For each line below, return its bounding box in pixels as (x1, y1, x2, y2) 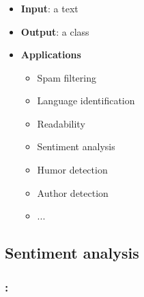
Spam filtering (37, 70, 96, 84)
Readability (37, 116, 85, 130)
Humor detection (37, 163, 108, 177)
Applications (20, 47, 81, 62)
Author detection (37, 185, 109, 200)
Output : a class (20, 24, 89, 38)
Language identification (37, 93, 135, 108)
